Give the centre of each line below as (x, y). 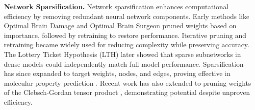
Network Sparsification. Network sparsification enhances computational (116, 6)
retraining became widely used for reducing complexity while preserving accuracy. (127, 45)
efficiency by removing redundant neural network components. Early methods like (127, 16)
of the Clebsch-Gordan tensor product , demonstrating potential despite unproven (127, 92)
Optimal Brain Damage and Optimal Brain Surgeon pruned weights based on (120, 26)
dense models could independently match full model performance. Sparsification (124, 64)
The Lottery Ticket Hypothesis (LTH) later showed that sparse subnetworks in (123, 54)
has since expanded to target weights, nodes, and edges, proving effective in (117, 73)
